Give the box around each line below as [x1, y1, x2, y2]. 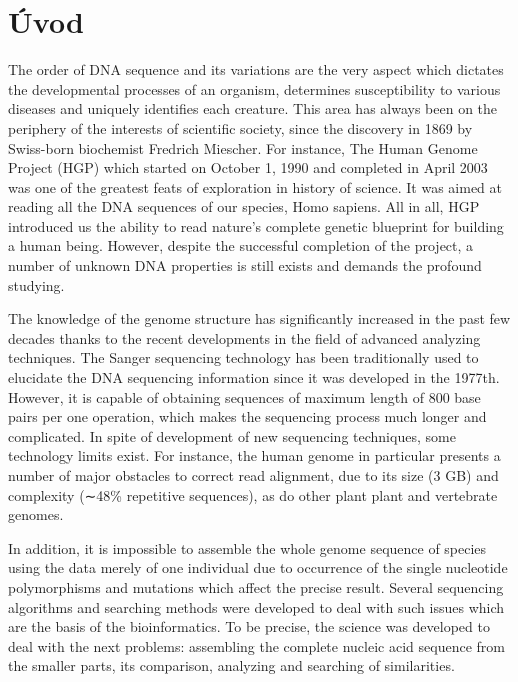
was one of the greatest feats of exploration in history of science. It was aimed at [8, 176, 503, 197]
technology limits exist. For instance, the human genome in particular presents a [8, 445, 501, 466]
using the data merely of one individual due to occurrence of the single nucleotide [8, 557, 508, 578]
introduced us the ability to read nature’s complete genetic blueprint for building [8, 215, 504, 236]
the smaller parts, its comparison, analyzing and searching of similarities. [8, 655, 455, 676]
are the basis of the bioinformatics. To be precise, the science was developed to [8, 616, 490, 637]
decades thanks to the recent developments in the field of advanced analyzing [8, 327, 481, 348]
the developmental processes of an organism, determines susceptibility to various [8, 78, 501, 99]
